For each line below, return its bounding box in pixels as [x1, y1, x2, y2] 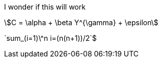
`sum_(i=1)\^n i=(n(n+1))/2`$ [4, 34, 97, 42]
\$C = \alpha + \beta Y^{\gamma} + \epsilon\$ [4, 18, 158, 27]
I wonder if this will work [4, 3, 86, 11]
